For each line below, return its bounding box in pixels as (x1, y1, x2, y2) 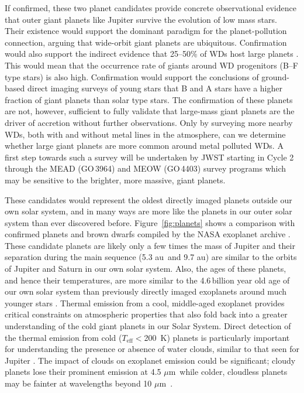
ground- (261, 70, 289, 83)
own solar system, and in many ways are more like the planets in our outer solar (5, 205, 292, 217)
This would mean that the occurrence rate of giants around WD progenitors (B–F (5, 59, 298, 71)
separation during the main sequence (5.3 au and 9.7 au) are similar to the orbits (5, 251, 297, 263)
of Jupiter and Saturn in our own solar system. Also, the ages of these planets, (5, 262, 286, 275)
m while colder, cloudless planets (168, 365, 288, 378)
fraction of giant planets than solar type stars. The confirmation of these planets (5, 93, 293, 105)
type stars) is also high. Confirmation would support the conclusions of (5, 70, 259, 83)
